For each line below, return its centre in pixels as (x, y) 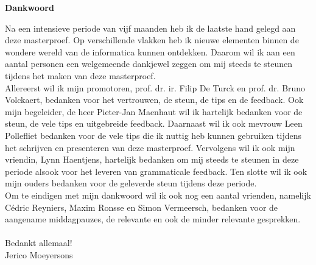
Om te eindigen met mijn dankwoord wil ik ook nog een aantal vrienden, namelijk (158, 195)
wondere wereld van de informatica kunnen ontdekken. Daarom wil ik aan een (150, 51)
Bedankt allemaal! (39, 243)
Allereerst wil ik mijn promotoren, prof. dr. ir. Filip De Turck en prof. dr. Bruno (155, 87)
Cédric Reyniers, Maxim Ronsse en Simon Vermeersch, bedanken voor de (142, 207)
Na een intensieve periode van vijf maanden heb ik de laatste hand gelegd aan (150, 28)
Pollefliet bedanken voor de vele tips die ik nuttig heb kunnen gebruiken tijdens (153, 135)
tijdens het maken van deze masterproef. (80, 75)
